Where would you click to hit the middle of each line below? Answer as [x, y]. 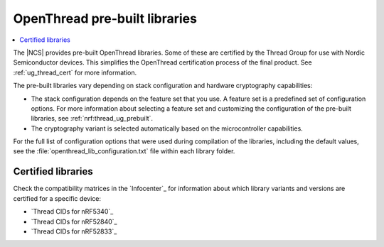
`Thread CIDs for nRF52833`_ [74, 231]
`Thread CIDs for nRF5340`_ [72, 212]
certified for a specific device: [57, 198]
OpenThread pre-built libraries [105, 18]
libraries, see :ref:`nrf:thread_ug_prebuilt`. [92, 119]
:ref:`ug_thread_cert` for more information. [75, 72]
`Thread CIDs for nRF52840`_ [74, 221]
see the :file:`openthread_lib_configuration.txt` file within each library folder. [124, 151]
